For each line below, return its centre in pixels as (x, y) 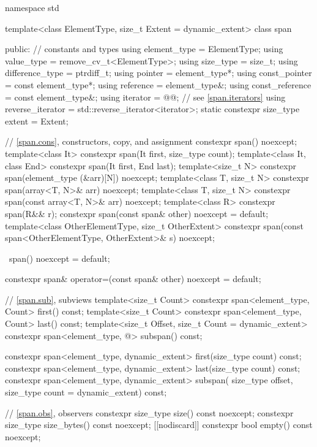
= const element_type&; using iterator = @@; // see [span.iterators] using (145, 97)
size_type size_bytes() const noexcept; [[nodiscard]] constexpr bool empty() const (159, 425)
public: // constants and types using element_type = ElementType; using (144, 49)
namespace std (32, 7)
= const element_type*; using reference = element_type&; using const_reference (158, 84)
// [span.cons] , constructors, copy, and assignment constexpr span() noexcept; (151, 141)
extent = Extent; (37, 120)
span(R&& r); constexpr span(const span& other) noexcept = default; (137, 213)
